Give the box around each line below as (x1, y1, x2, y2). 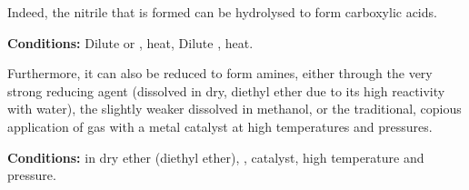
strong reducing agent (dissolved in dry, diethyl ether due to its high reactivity (7, 81, 445, 100)
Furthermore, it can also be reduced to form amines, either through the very (7, 64, 433, 83)
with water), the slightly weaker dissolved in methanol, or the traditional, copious (7, 99, 462, 118)
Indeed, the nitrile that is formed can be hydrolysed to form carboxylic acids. (7, 3, 437, 21)
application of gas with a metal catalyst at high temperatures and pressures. (7, 116, 433, 135)
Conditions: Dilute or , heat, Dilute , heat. (7, 33, 254, 52)
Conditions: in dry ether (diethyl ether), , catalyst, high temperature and (7, 147, 424, 166)
